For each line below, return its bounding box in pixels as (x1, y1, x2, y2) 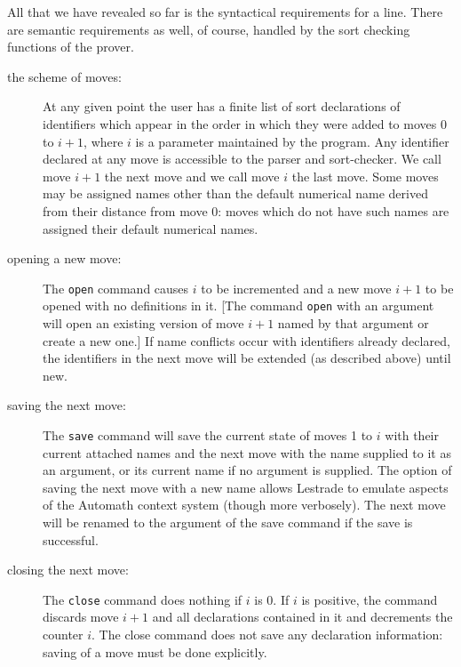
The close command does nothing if (43, 590, 242, 608)
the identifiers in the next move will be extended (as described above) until (43, 349, 451, 367)
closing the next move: (7, 560, 129, 579)
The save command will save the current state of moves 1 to (43, 426, 373, 444)
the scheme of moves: (7, 67, 122, 85)
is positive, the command (301, 590, 438, 608)
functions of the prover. (7, 37, 134, 56)
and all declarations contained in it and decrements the (152, 607, 453, 626)
